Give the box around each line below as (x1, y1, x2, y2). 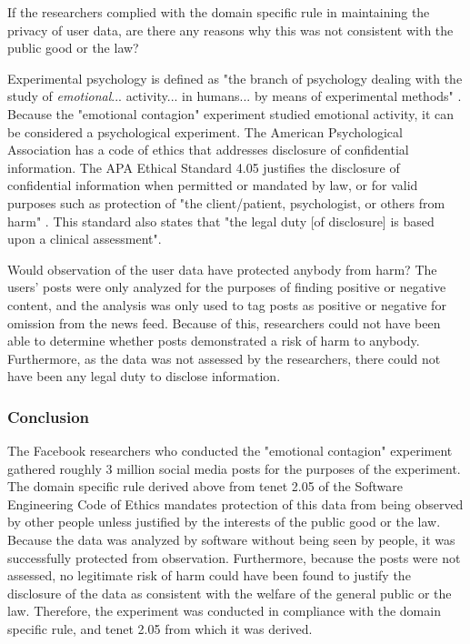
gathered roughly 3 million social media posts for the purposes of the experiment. (7, 458, 461, 478)
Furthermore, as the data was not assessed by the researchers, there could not (7, 348, 441, 367)
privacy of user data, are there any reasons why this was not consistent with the (7, 20, 454, 39)
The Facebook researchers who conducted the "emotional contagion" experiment (7, 441, 453, 460)
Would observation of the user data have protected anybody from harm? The (7, 259, 437, 278)
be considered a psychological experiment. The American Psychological (7, 122, 403, 141)
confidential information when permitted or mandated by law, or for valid (7, 176, 418, 195)
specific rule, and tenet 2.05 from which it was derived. (7, 619, 313, 639)
